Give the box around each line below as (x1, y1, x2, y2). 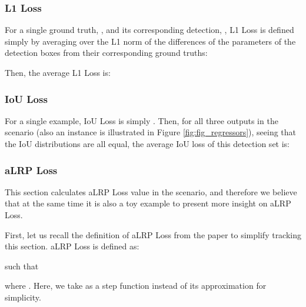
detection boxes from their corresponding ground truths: (5, 46, 208, 59)
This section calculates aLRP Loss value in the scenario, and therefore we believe (5, 185, 297, 198)
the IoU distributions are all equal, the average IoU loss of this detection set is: (5, 138, 290, 149)
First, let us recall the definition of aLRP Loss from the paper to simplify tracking (5, 228, 302, 241)
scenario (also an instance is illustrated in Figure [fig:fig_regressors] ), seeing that (5, 126, 297, 138)
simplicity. (5, 291, 41, 303)
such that (5, 259, 39, 272)
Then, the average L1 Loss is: (5, 66, 111, 78)
